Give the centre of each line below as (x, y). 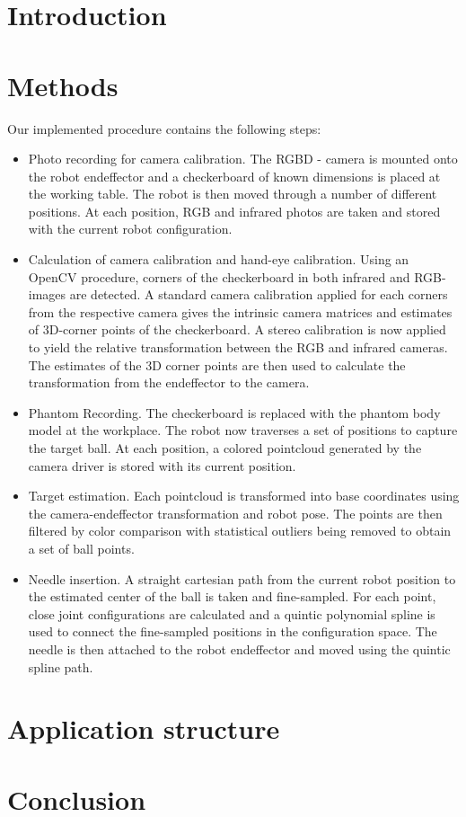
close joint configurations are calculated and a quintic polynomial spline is (232, 613)
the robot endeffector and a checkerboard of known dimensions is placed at (234, 176)
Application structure (144, 728)
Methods (63, 85)
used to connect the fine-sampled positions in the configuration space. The (233, 631)
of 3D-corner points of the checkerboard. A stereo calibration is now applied (237, 329)
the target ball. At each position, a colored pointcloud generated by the (225, 448)
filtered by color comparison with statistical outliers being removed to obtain (240, 531)
